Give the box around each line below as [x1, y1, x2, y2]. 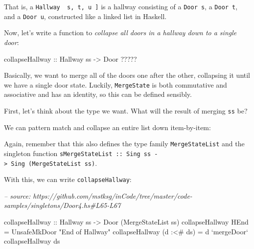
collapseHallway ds [4, 236, 60, 246]
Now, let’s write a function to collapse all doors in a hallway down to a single [4, 27, 237, 38]
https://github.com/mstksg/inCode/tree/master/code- [33, 190, 192, 201]
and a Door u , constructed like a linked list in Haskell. [4, 11, 167, 21]
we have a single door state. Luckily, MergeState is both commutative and [4, 79, 227, 90]
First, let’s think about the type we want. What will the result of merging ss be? [4, 105, 248, 115]
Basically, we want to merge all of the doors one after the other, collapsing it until [4, 70, 251, 80]
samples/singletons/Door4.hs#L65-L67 [4, 200, 121, 210]
